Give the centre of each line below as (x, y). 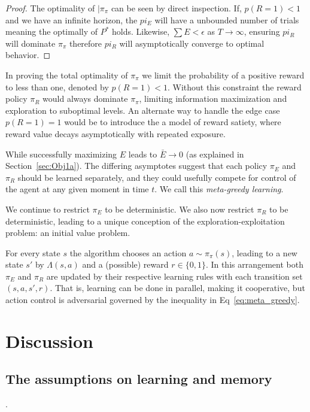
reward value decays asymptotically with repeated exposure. (116, 133)
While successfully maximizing (61, 154)
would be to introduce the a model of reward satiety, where (173, 122)
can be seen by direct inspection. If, (176, 8)
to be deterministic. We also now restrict (180, 209)
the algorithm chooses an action (128, 252)
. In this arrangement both (254, 264)
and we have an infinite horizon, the (72, 19)
